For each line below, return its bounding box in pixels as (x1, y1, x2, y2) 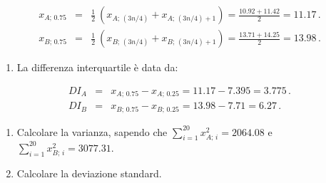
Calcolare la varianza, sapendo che (16, 124, 168, 139)
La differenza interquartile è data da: (16, 60, 178, 75)
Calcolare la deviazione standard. (16, 165, 162, 180)
